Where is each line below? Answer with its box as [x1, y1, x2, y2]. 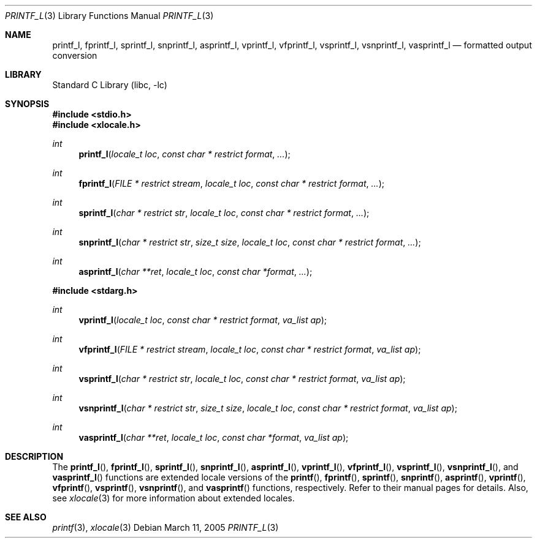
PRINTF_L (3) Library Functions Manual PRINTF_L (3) [5, 10, 214, 21]
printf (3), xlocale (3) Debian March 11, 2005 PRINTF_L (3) [52, 522, 279, 533]
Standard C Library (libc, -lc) [52, 80, 167, 90]
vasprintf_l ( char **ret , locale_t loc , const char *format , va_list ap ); [78, 432, 349, 443]
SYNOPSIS [5, 99, 50, 109]
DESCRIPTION [5, 451, 64, 462]
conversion [52, 50, 97, 61]
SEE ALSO [5, 512, 47, 522]
